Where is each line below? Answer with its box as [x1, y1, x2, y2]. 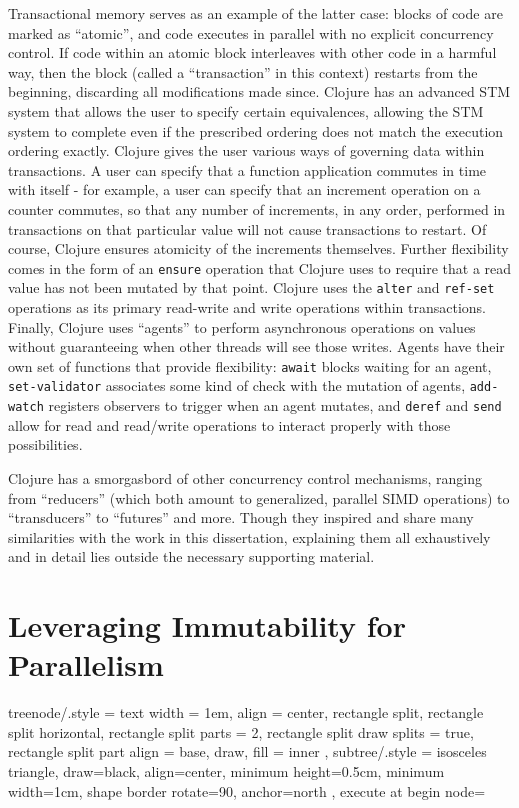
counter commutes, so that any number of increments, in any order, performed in [8, 198, 506, 219]
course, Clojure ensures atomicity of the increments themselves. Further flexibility [8, 238, 509, 259]
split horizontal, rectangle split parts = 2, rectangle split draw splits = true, [8, 721, 474, 742]
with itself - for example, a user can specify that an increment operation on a [8, 179, 481, 200]
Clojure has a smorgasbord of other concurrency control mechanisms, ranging [8, 467, 482, 488]
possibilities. [8, 434, 83, 455]
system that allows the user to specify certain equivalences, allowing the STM [8, 100, 484, 121]
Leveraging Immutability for [8, 605, 406, 646]
